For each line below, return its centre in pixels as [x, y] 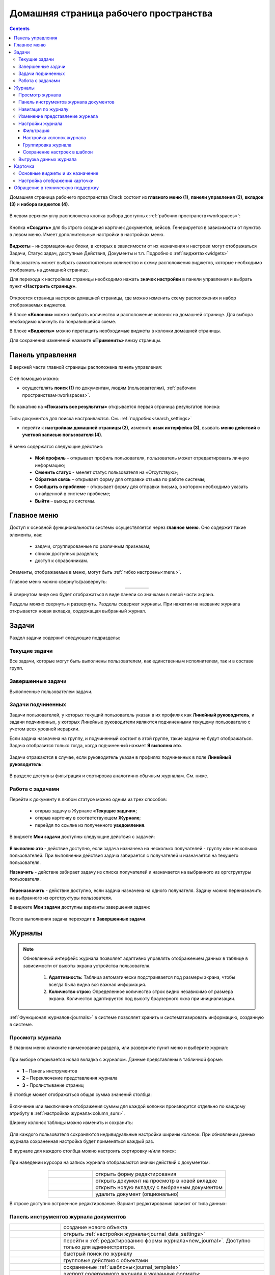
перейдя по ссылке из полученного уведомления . [90, 825]
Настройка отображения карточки [56, 181]
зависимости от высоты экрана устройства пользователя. [87, 965]
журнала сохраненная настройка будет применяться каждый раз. [82, 1141]
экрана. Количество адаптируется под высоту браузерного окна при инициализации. [142, 999]
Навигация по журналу [44, 109]
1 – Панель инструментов [50, 1071]
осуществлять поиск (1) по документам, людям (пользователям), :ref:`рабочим [109, 388]
